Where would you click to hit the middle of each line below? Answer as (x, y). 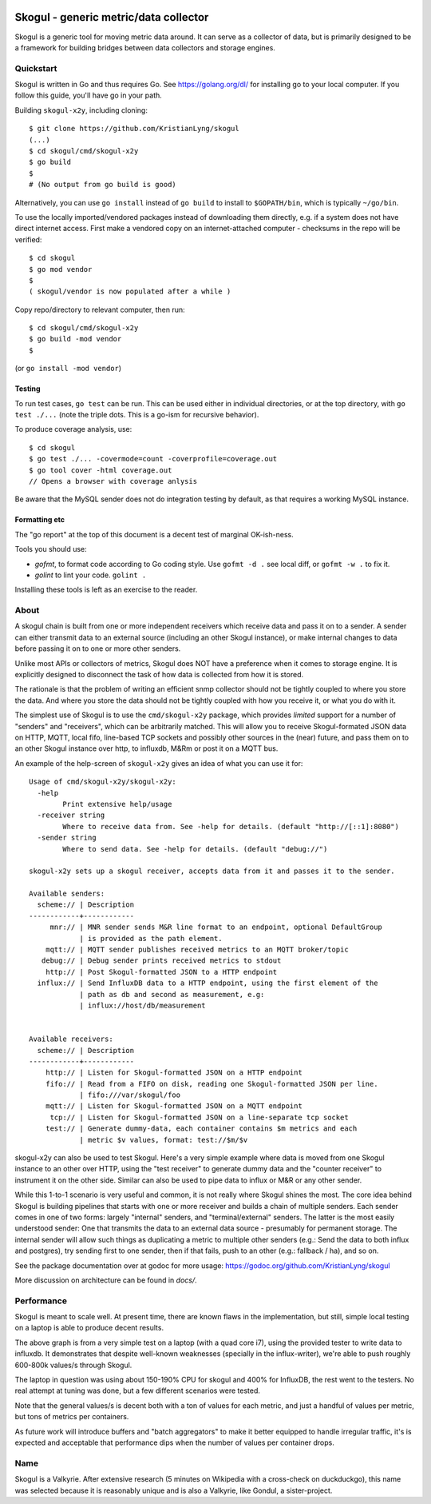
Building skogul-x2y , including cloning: (81, 110)
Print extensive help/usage (117, 804)
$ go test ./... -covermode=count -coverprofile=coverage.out (153, 459)
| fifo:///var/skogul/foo (130, 1095)
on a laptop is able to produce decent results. (89, 1328)
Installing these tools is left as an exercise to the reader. (106, 590)
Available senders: (67, 894)
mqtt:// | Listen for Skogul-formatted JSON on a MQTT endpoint (174, 1106)
